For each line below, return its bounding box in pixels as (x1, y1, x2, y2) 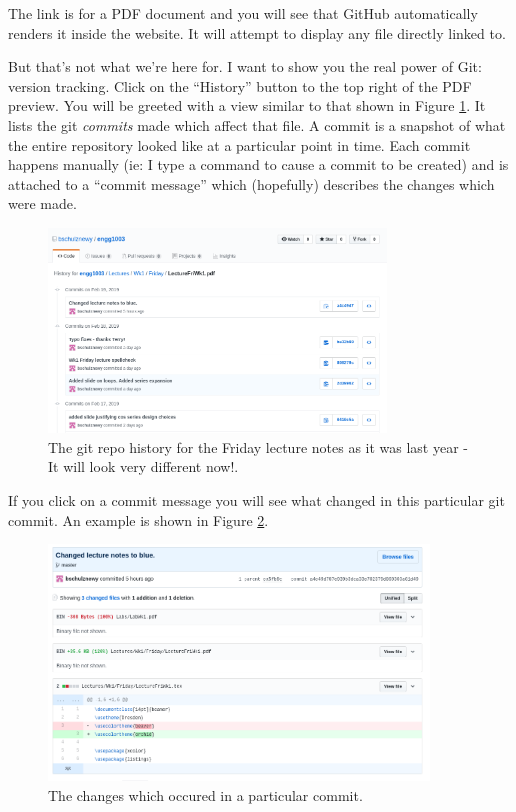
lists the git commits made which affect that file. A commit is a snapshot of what (8, 114, 506, 135)
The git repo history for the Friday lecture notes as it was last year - (48, 436, 468, 457)
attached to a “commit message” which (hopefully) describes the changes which (8, 173, 495, 194)
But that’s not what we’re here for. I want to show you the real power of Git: (8, 56, 482, 77)
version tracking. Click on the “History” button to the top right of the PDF (8, 75, 472, 96)
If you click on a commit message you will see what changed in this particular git (8, 490, 505, 511)
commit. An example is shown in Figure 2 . (8, 509, 269, 530)
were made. (8, 193, 77, 214)
